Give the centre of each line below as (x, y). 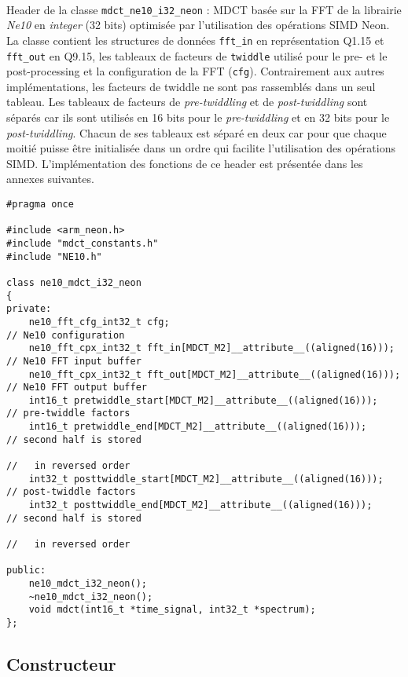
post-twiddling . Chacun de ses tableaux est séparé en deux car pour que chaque (197, 132)
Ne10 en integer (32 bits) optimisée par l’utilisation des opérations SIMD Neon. (198, 25)
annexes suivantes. (50, 179)
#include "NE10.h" (54, 256)
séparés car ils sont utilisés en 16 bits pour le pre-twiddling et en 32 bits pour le (198, 117)
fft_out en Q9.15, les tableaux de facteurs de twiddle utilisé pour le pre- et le (197, 55)
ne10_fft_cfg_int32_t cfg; (99, 322)
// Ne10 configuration (66, 335)
